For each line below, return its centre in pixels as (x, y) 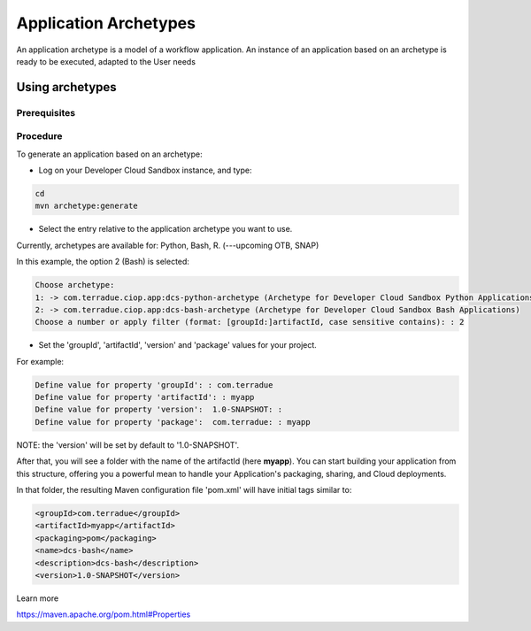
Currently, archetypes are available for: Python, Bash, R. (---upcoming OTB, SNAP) (168, 245)
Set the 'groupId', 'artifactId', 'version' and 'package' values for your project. (178, 345)
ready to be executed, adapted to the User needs (106, 61)
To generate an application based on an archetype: (109, 154)
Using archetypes (66, 87)
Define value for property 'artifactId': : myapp (145, 397)
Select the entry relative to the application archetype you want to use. (165, 229)
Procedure (39, 136)
